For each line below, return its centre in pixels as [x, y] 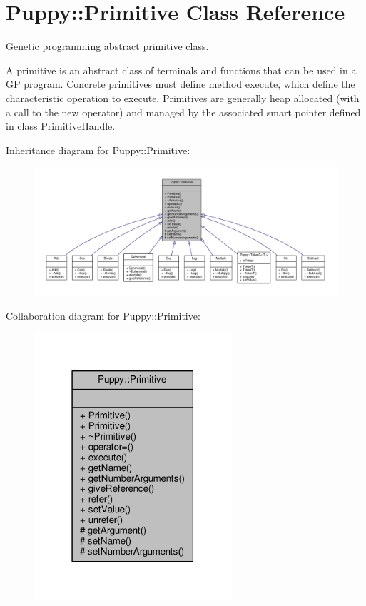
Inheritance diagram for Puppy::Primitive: [98, 150]
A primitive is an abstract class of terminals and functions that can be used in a [181, 70]
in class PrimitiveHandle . [61, 126]
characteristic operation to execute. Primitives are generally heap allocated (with [183, 97]
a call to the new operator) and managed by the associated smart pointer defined [183, 112]
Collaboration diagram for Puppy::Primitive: [103, 315]
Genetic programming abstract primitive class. [107, 46]
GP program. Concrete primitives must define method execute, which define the [181, 84]
